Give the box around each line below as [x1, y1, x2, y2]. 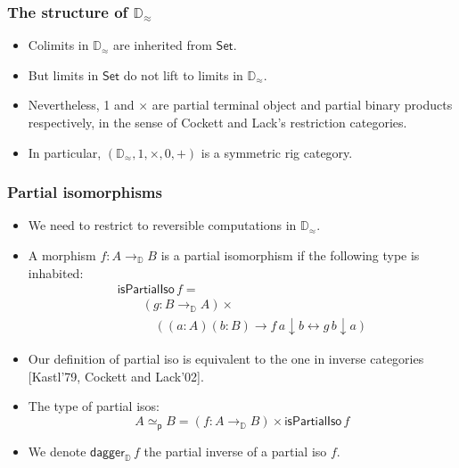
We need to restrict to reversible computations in [28, 216, 297, 234]
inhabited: [28, 263, 84, 282]
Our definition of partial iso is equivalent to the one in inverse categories [28, 349, 424, 368]
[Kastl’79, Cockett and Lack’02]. [28, 366, 204, 385]
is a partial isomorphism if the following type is [160, 246, 420, 264]
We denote [28, 441, 86, 460]
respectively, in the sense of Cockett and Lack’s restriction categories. [28, 113, 407, 131]
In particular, [28, 143, 102, 161]
